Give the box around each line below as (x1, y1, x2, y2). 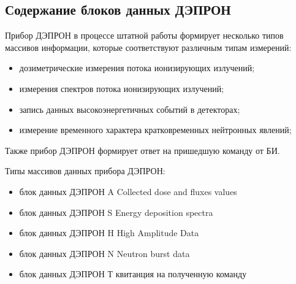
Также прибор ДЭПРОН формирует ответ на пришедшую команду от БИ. (5, 144, 280, 156)
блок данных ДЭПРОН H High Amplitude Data (19, 226, 199, 239)
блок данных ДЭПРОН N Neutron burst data (19, 247, 190, 259)
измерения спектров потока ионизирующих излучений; (19, 82, 224, 94)
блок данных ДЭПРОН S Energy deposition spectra (19, 205, 213, 218)
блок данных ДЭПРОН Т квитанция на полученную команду (19, 267, 247, 280)
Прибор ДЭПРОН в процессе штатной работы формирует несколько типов (5, 29, 284, 42)
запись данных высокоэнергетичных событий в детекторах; (19, 102, 240, 115)
